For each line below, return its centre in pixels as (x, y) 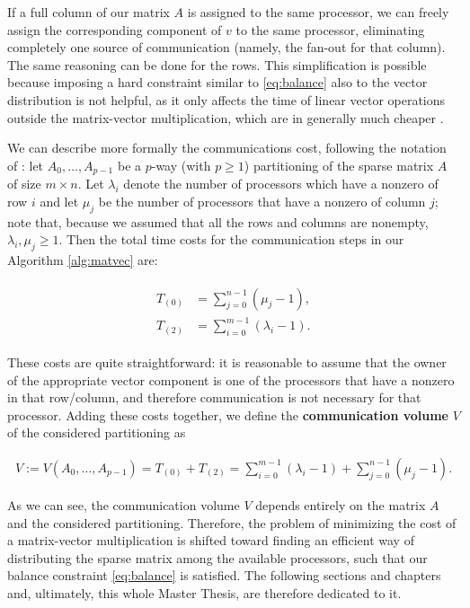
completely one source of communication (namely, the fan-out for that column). (226, 47)
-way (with (181, 165)
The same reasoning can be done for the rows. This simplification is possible (217, 64)
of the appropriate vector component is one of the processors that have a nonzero (231, 379)
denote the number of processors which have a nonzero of (281, 184)
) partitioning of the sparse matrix (339, 165)
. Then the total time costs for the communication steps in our (231, 239)
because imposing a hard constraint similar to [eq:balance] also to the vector (217, 82)
